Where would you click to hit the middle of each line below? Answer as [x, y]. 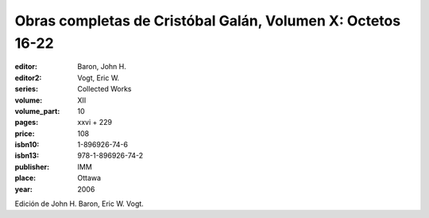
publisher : [32, 166]
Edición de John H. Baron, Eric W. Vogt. [79, 204]
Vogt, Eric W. [99, 78]
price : [25, 133]
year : [24, 189]
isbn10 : [27, 145]
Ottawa [89, 178]
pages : [27, 123]
